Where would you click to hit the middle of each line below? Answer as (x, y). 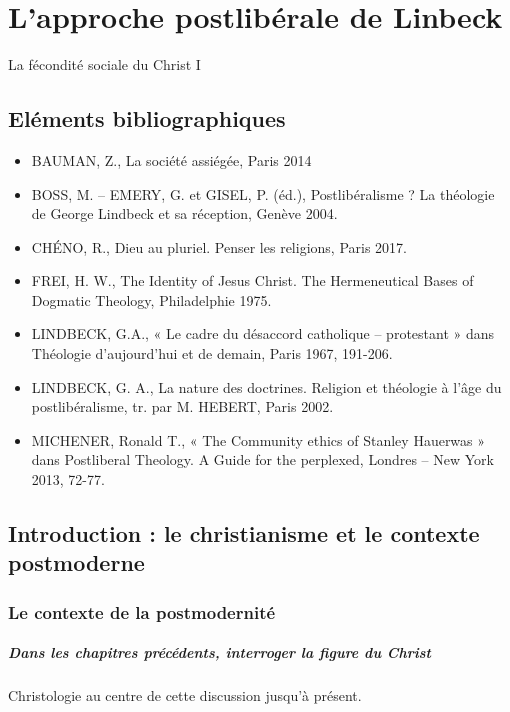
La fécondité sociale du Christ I (104, 64)
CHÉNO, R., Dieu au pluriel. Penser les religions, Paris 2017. (219, 246)
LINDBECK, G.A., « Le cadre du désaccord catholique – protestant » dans (263, 333)
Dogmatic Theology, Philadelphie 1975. (151, 299)
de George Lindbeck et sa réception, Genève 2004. (184, 213)
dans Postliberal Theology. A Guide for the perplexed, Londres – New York (262, 459)
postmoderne (76, 562)
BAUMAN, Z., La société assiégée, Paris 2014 (171, 159)
